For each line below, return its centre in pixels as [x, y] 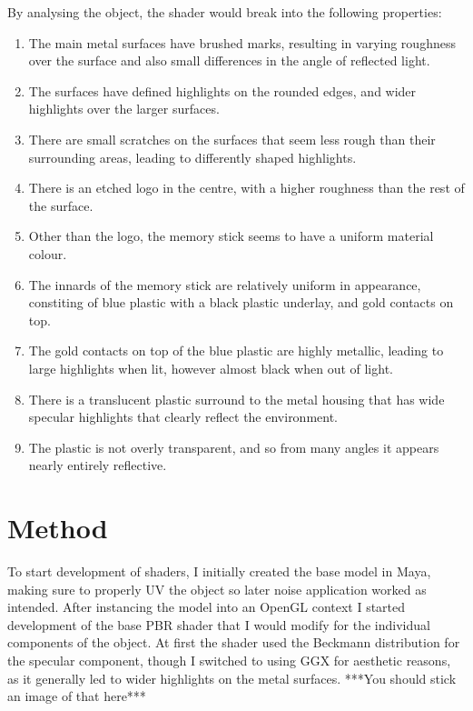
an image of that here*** [77, 696]
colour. [48, 253]
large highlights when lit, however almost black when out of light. [211, 368]
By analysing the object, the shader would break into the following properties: [225, 12]
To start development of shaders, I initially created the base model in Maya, [219, 571]
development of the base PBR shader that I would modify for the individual [219, 624]
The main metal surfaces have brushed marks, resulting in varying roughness [242, 42]
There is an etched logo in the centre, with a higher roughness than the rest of [246, 188]
